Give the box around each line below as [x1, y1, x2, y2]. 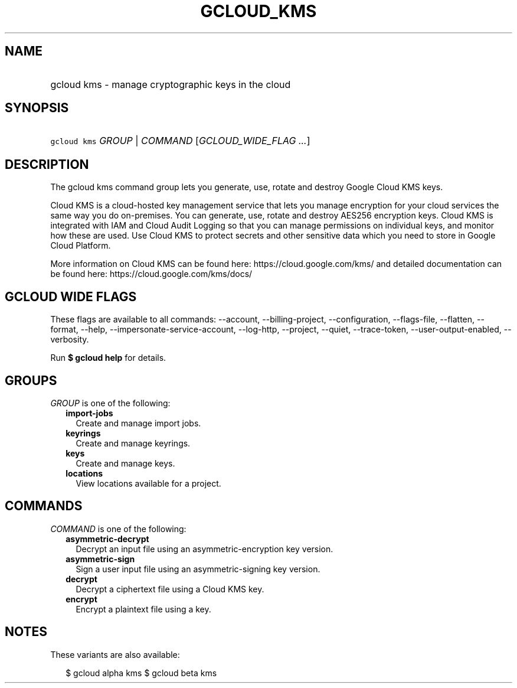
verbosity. [50, 334, 89, 345]
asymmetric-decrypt [66, 533, 149, 544]
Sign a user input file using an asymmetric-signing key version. [76, 563, 320, 574]
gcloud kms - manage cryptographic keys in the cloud [50, 78, 291, 90]
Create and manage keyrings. [76, 438, 191, 448]
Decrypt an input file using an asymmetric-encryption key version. [76, 543, 333, 554]
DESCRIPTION [5, 156, 89, 172]
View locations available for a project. [76, 478, 221, 488]
